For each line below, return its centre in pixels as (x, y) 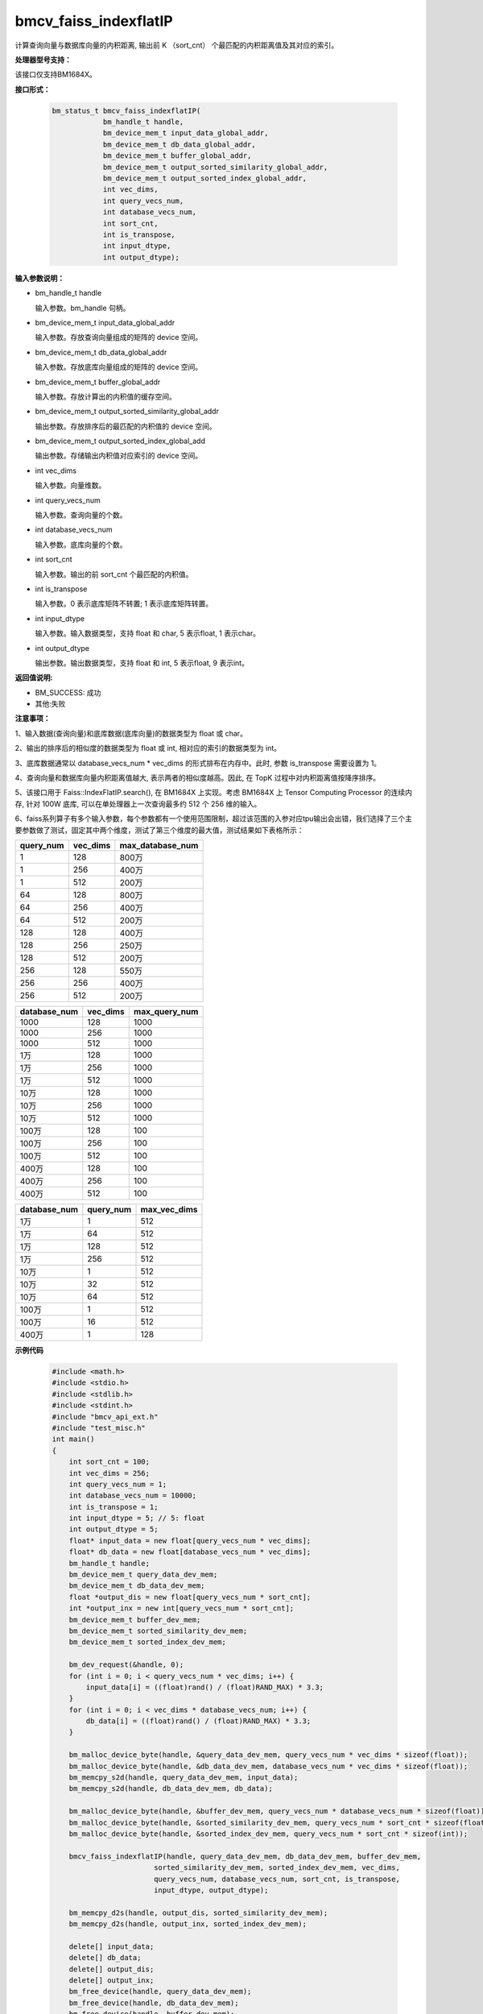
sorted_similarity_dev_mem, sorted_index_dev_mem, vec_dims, (277, 1868)
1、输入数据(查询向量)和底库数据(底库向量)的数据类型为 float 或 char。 (131, 733)
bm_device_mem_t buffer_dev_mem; (135, 1620)
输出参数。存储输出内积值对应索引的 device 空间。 (119, 456)
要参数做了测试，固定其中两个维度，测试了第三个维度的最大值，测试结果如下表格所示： (159, 830)
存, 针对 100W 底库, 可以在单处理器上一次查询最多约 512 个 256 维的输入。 (138, 804)
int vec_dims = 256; (109, 1473)
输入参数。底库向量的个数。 (81, 545)
